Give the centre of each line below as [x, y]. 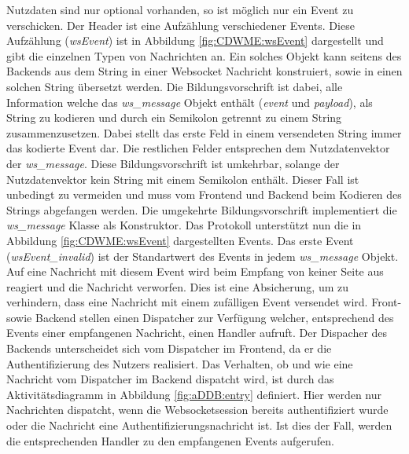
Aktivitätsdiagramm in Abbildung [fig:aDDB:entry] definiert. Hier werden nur [194, 394]
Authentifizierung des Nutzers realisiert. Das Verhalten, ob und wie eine [180, 363]
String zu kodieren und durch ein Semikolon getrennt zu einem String [174, 117]
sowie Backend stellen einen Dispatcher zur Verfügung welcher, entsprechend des [200, 317]
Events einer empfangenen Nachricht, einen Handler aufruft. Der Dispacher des [197, 333]
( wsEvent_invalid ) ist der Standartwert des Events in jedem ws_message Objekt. [203, 256]
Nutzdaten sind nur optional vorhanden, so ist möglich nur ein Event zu [180, 9]
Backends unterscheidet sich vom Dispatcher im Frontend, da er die [169, 348]
